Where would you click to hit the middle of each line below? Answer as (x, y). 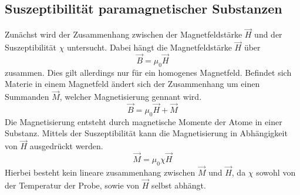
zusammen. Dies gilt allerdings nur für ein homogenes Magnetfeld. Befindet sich (148, 72)
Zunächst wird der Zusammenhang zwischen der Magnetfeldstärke (124, 34)
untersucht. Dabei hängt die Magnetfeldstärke (149, 47)
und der (268, 34)
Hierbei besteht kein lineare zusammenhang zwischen (100, 172)
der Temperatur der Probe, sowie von (72, 185)
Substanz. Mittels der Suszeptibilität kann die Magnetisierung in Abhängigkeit (146, 133)
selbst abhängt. (179, 185)
